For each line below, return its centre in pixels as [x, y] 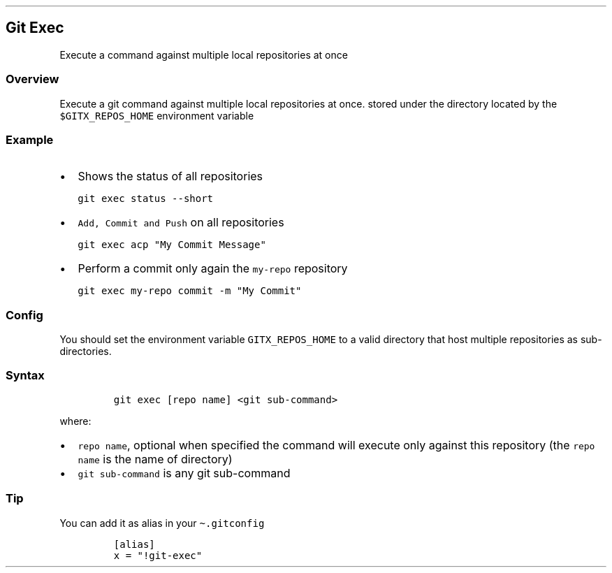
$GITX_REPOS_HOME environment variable [157, 115]
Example [30, 139]
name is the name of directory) [155, 459]
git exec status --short [146, 199]
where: [75, 421]
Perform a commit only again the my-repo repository [213, 269]
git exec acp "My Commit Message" [172, 245]
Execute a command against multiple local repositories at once [204, 55]
